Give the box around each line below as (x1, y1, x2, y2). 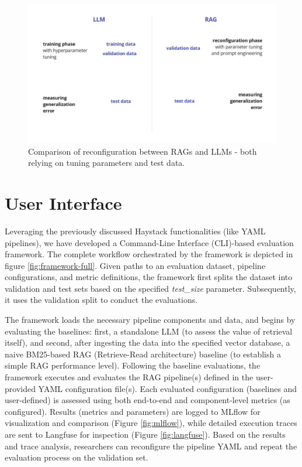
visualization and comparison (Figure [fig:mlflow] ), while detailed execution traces (5, 417, 297, 429)
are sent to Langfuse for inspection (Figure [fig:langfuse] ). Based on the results (5, 428, 286, 441)
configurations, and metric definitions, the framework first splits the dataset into (5, 271, 293, 283)
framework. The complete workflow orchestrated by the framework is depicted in (5, 248, 293, 260)
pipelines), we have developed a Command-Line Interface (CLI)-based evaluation (5, 236, 294, 248)
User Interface (5, 190, 122, 214)
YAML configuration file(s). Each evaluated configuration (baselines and (38, 382, 297, 394)
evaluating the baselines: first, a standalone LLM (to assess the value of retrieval (5, 325, 293, 337)
